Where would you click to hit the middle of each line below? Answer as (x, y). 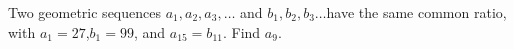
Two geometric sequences (84, 12)
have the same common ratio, (416, 12)
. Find (241, 31)
